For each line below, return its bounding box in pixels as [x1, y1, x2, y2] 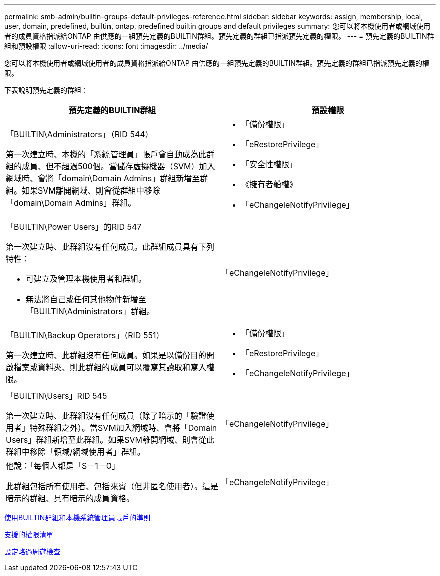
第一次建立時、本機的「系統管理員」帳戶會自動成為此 [6, 149, 207, 159]
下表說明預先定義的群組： [4, 86, 88, 94]
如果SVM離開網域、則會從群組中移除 [22, 185, 160, 196]
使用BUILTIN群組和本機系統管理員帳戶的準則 [4, 513, 151, 522]
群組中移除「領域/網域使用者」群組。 [6, 447, 145, 457]
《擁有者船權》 [241, 179, 298, 189]
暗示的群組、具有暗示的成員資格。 [6, 493, 135, 503]
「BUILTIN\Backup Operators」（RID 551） [6, 330, 164, 340]
